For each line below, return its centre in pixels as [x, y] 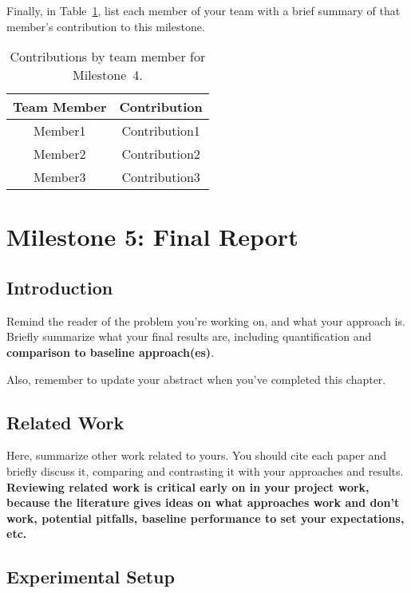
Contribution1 [161, 131]
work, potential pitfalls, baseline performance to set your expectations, [205, 518]
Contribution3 [161, 177]
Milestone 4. [108, 75]
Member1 [60, 131]
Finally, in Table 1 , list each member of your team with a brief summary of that [204, 10]
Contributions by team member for [108, 57]
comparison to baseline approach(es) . [111, 352]
